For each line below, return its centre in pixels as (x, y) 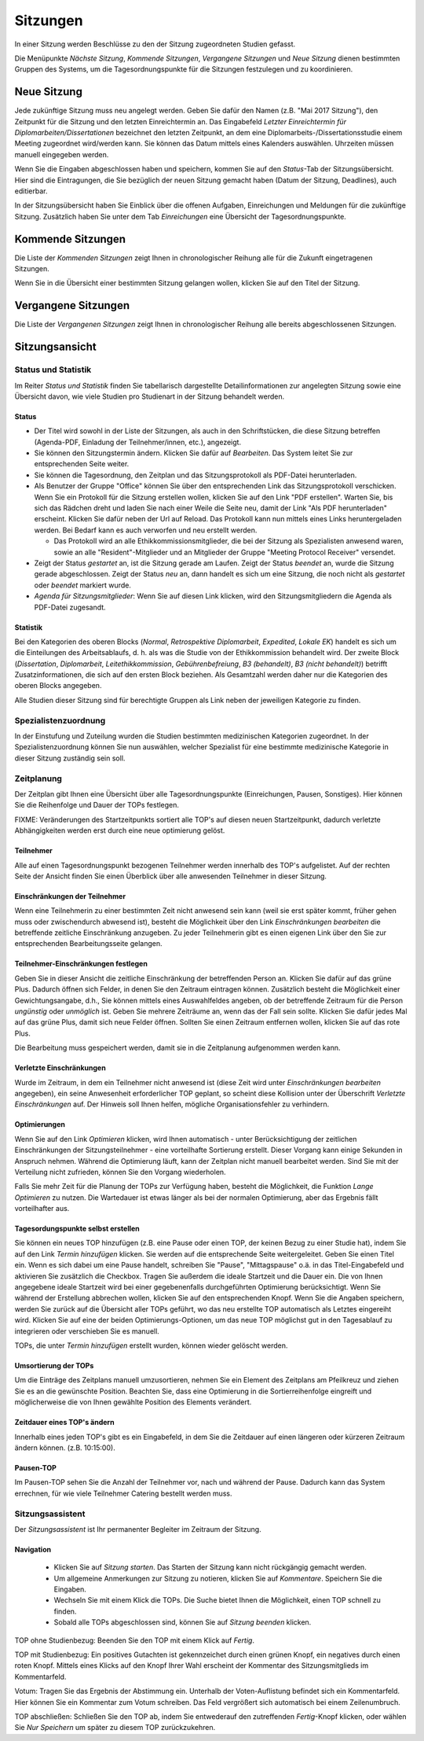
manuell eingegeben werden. (62, 154)
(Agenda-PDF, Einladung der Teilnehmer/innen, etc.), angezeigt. (138, 442)
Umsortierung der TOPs (54, 1366)
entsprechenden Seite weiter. (82, 464)
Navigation (33, 1549)
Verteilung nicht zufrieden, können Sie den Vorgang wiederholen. (121, 1172)
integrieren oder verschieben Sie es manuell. (87, 1331)
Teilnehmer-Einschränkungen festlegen (81, 964)
